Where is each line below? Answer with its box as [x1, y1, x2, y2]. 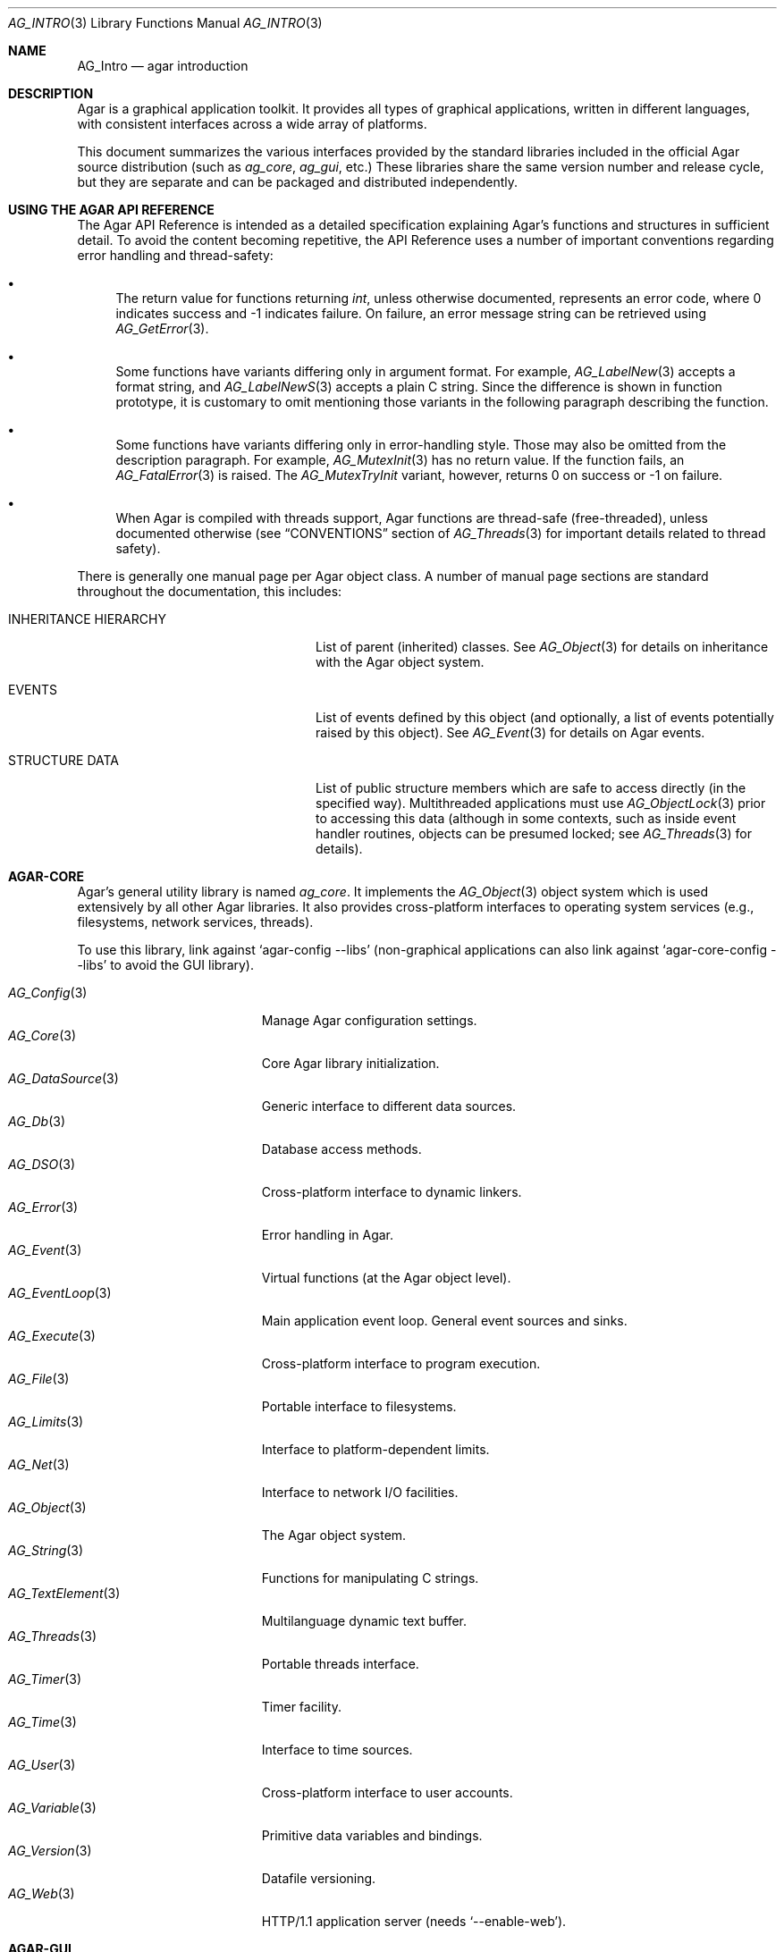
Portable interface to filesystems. [261, 1399, 457, 1414]
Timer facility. [261, 1699, 341, 1714]
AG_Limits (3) [8, 1414, 84, 1429]
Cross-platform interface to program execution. [261, 1356, 541, 1371]
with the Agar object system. [316, 654, 485, 669]
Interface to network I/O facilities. [261, 1485, 459, 1500]
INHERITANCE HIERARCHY [8, 611, 166, 627]
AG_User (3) [8, 1757, 76, 1772]
